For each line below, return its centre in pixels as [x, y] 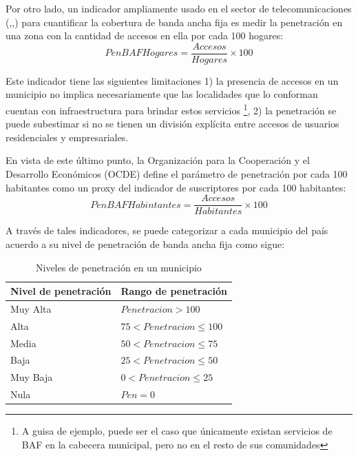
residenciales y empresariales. [67, 137]
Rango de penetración [174, 291]
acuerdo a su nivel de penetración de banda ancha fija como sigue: [145, 243]
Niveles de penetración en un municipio [119, 267]
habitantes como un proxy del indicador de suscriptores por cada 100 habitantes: [176, 187]
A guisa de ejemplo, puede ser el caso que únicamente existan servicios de [177, 431]
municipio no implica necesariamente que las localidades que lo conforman [162, 94]
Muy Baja [32, 377]
